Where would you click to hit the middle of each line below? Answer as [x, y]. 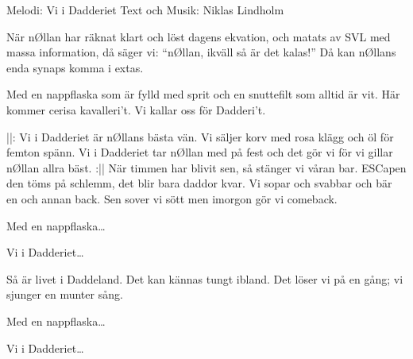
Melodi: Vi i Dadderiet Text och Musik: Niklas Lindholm [145, 10]
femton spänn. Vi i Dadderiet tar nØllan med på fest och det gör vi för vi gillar [200, 152]
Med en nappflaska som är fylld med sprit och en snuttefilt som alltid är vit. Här [203, 94]
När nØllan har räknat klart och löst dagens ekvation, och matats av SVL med [199, 36]
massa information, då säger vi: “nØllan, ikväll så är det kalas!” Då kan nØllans [201, 52]
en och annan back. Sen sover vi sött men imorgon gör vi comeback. [172, 198]
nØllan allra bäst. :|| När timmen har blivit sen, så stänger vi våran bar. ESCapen [206, 167]
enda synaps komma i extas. [75, 67]
